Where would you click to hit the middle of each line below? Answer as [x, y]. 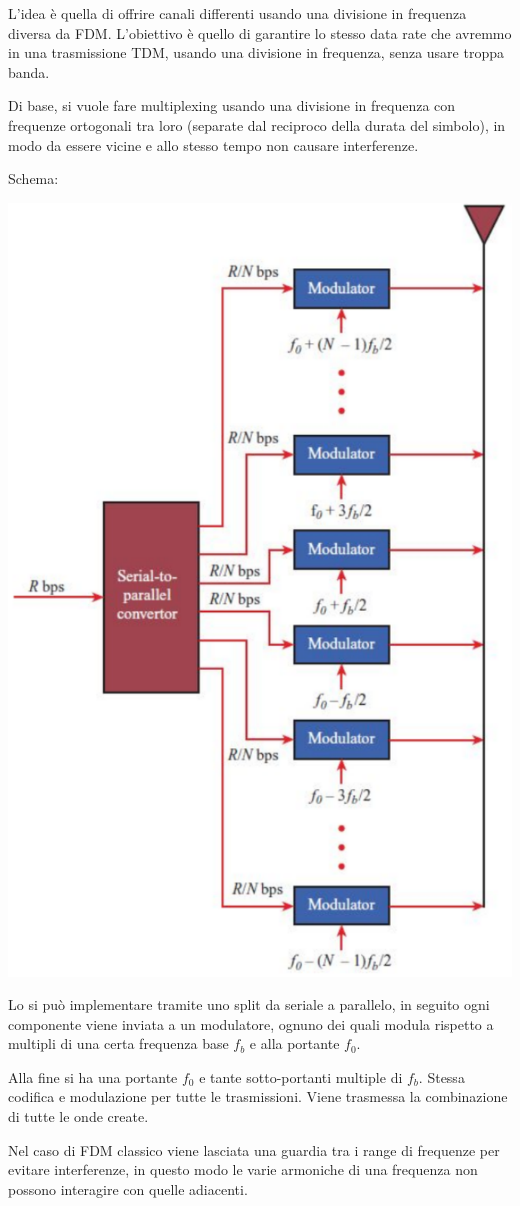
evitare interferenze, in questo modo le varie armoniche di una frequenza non [243, 1169]
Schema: [33, 178]
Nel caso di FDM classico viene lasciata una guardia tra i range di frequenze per [254, 1149]
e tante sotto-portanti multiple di [301, 1076]
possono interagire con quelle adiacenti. [128, 1188]
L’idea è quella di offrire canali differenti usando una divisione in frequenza [237, 13]
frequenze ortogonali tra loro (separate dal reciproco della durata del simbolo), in [257, 124]
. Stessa [441, 1076]
